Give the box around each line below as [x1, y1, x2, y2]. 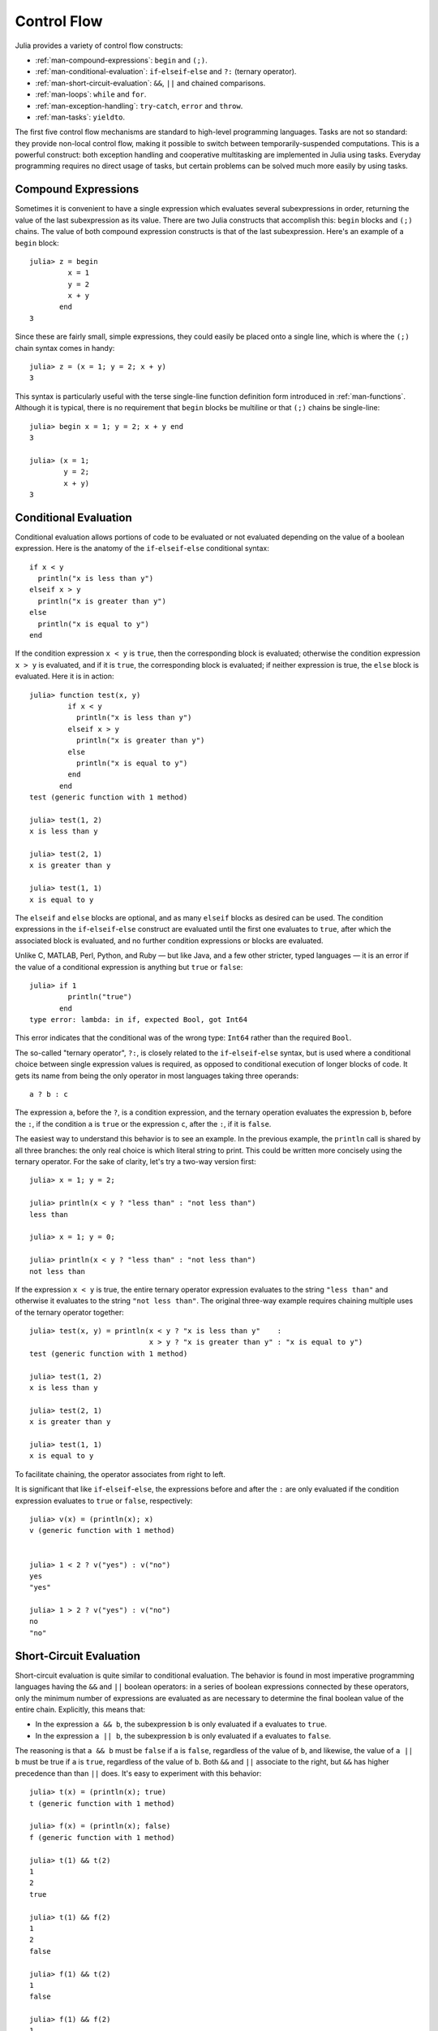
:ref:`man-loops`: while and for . [35, 89, 147, 99]
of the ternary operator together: [15, 1307, 125, 1317]
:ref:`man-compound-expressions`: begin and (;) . [35, 55, 208, 65]
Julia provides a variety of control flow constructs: [15, 41, 183, 50]
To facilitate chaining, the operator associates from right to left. [15, 1469, 226, 1479]
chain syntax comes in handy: [15, 343, 115, 353]
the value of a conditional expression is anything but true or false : [15, 962, 243, 972]
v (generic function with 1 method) [29, 1526, 175, 1535]
